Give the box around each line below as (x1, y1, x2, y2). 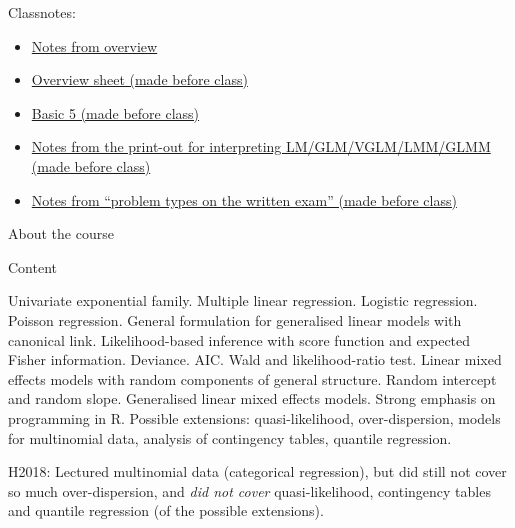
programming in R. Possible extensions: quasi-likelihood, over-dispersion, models (8, 407, 501, 428)
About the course (8, 223, 114, 244)
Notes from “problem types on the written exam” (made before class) (31, 189, 457, 210)
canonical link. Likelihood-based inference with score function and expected (8, 329, 471, 350)
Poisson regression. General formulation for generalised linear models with (8, 309, 462, 330)
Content (8, 256, 57, 277)
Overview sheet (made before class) (31, 69, 248, 90)
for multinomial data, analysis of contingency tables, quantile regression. (8, 427, 452, 448)
